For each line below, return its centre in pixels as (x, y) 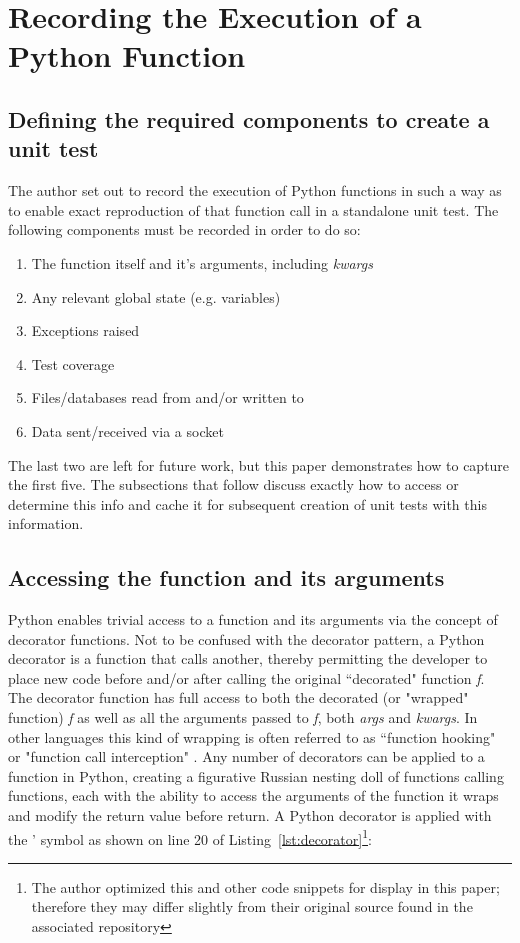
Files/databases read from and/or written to (167, 397)
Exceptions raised (85, 330)
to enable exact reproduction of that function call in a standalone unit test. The (253, 209)
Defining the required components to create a (249, 118)
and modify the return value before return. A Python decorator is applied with (250, 815)
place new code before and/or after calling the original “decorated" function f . (246, 677)
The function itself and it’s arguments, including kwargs (202, 262)
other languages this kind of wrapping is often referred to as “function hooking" (252, 736)
